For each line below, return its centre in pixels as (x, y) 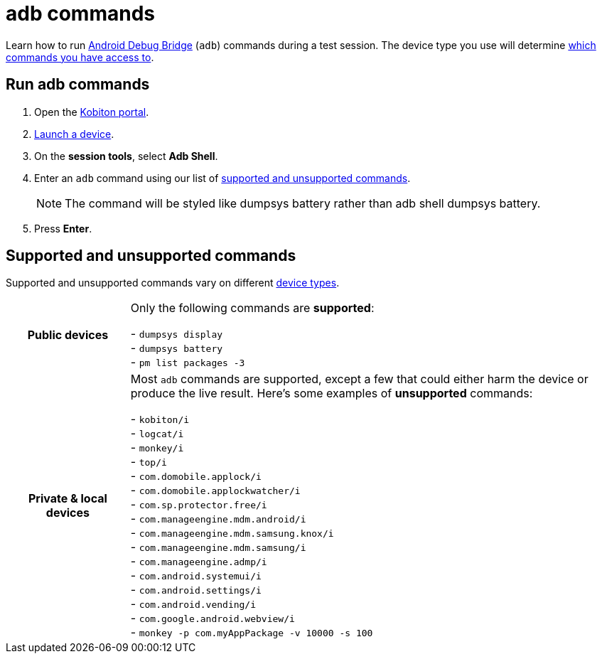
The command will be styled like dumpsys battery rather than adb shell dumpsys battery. (303, 203)
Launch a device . (74, 134)
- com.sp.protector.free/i (199, 504)
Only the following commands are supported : (252, 308)
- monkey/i (157, 448)
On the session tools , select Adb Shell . (126, 156)
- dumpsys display (177, 334)
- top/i (149, 462)
